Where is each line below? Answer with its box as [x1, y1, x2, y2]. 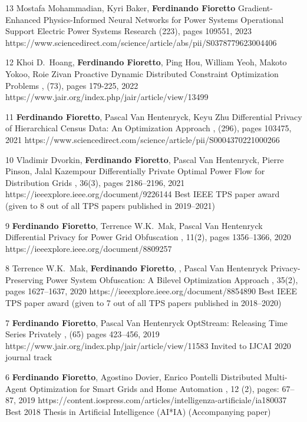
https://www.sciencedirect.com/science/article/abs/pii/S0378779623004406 [5, 36, 277, 48]
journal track [5, 351, 52, 363]
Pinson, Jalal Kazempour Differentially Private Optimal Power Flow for [5, 165, 265, 177]
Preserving [5, 273, 44, 285]
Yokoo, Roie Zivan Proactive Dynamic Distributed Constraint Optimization [5, 67, 279, 79]
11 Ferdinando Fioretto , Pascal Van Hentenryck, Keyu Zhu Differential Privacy [5, 110, 302, 122]
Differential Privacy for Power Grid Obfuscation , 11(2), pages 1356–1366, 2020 [5, 231, 291, 243]
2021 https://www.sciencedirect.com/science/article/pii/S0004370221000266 [5, 133, 280, 145]
